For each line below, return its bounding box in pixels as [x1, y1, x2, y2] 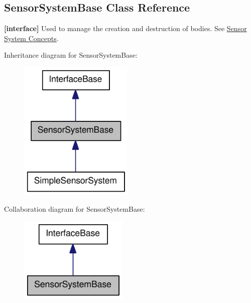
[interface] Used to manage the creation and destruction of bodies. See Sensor [4, 23, 247, 34]
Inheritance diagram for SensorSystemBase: [4, 50, 138, 60]
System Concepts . [4, 33, 59, 43]
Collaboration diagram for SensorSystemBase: [4, 204, 145, 214]
